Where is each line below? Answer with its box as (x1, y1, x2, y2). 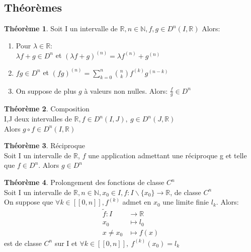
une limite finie (162, 197, 209, 207)
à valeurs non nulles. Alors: (84, 85, 168, 96)
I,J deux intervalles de (4, 113, 72, 124)
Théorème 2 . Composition (4, 103, 90, 114)
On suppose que (4, 197, 53, 207)
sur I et (54, 237, 77, 248)
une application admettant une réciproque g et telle (88, 150, 247, 160)
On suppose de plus (16, 85, 76, 96)
